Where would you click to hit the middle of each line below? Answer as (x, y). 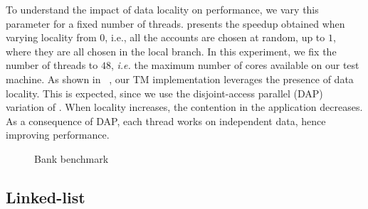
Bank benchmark (72, 158)
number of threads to (52, 65)
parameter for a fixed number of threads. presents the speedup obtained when (175, 23)
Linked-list (46, 197)
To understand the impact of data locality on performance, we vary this (162, 9)
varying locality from (51, 37)
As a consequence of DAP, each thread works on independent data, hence (166, 120)
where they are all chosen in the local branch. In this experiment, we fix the (171, 51)
